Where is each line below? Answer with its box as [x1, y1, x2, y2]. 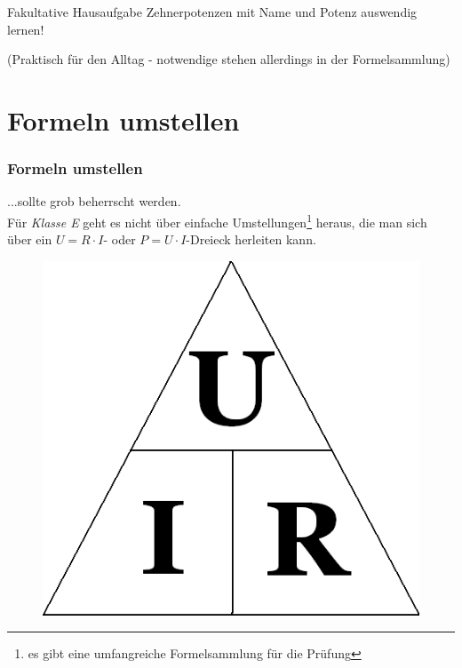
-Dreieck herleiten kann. [186, 230, 316, 249]
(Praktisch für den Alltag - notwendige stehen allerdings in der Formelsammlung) [7, 50, 450, 68]
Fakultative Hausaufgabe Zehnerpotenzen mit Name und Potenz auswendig [7, 3, 418, 20]
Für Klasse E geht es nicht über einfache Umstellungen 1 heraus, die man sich [7, 210, 427, 231]
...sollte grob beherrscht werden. [7, 192, 181, 211]
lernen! [7, 20, 44, 38]
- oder [103, 230, 136, 249]
